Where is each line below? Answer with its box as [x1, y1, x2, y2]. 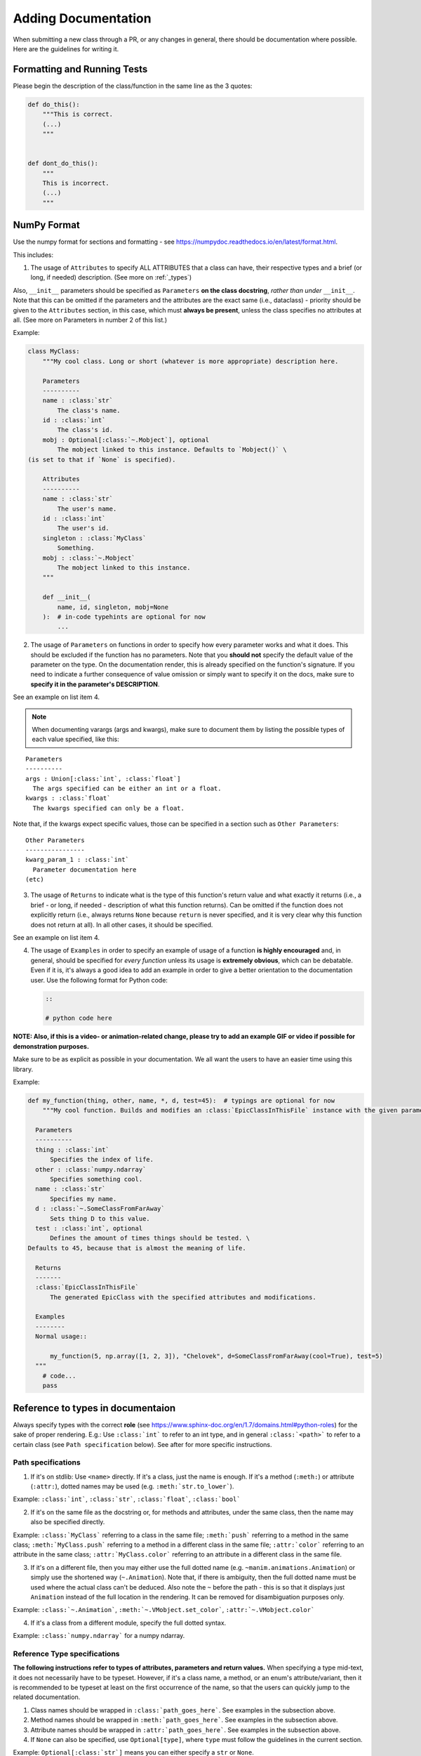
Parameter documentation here [32, 865, 137, 874]
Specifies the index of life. [50, 1155, 154, 1164]
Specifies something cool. [50, 1175, 143, 1184]
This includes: [13, 250, 54, 259]
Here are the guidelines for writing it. [13, 44, 119, 53]
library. [13, 1065, 34, 1073]
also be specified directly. [30, 1518, 105, 1526]
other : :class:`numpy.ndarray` [35, 1165, 147, 1173]
